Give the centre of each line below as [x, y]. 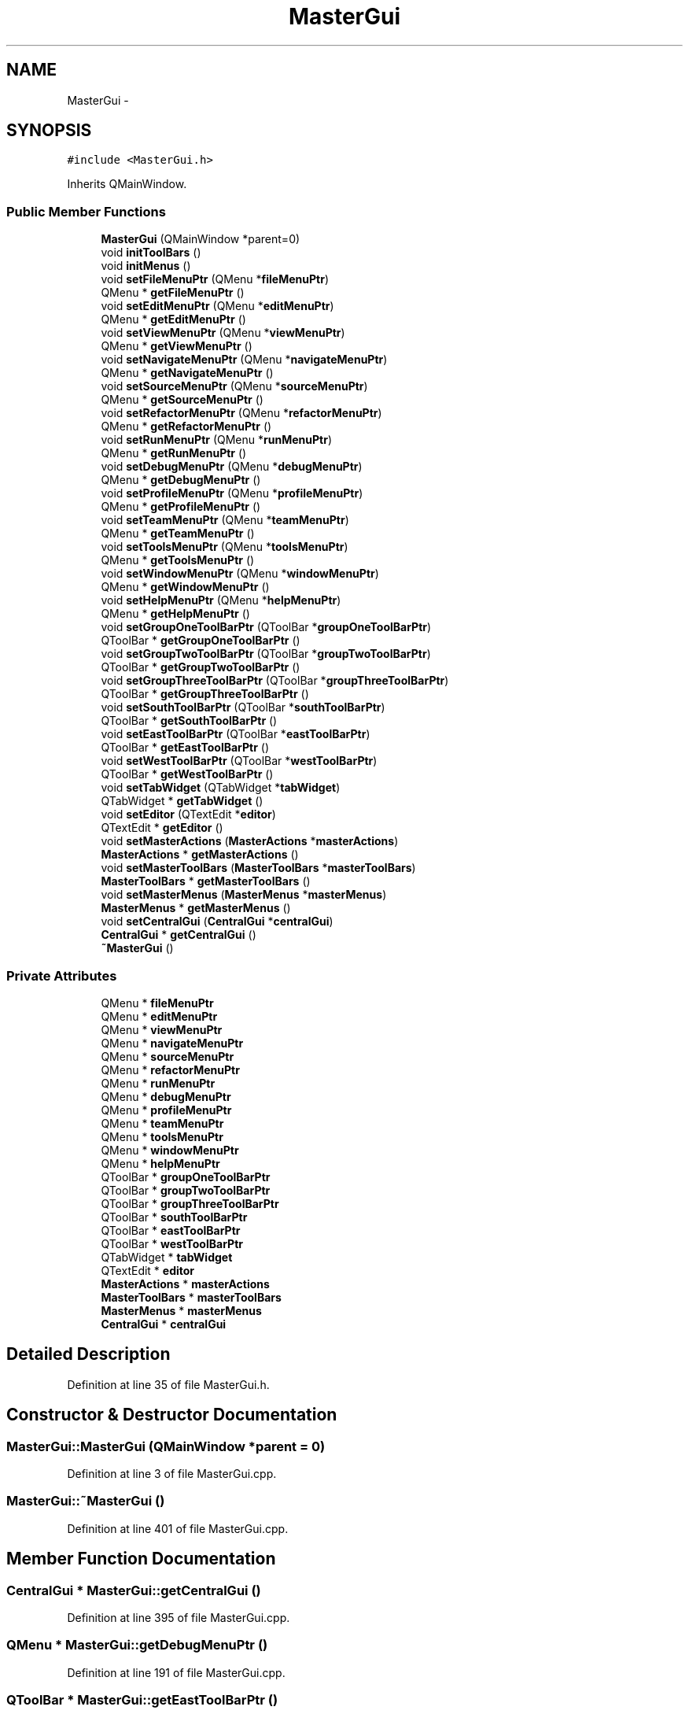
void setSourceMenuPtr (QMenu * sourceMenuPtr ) [234, 386]
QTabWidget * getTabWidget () [182, 801]
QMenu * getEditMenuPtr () [173, 320]
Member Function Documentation [141, 1559]
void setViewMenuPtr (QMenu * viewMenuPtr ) [223, 333]
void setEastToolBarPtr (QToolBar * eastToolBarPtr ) [236, 734]
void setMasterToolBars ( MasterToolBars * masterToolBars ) [258, 868]
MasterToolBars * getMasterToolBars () [206, 881]
